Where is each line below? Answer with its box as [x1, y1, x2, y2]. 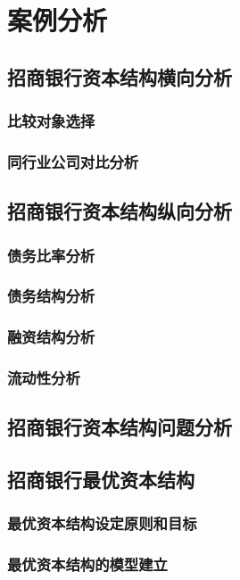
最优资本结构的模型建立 [7, 553, 168, 576]
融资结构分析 [7, 326, 95, 348]
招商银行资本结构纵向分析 [7, 197, 232, 225]
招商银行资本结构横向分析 [7, 62, 232, 90]
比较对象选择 [7, 110, 95, 132]
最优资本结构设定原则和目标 [7, 512, 197, 534]
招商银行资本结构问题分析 [7, 413, 232, 441]
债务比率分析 [7, 244, 95, 266]
